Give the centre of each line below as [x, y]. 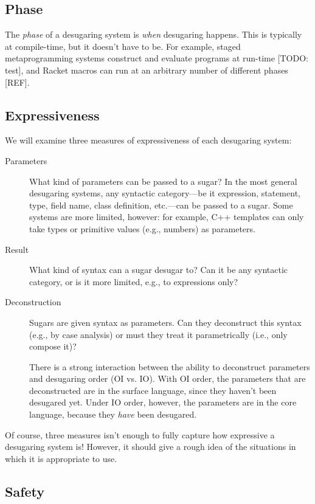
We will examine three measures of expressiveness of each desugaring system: [148, 140]
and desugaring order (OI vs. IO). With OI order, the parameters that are [168, 378]
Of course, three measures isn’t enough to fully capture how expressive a [140, 434]
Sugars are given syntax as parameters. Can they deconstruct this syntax [165, 322]
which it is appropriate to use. [61, 458]
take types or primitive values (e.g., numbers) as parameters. [142, 228]
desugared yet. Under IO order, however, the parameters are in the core [163, 402]
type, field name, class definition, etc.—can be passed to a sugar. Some [161, 205]
